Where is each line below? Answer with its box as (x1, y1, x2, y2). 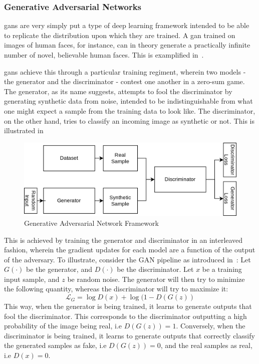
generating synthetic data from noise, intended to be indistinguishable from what (4, 96, 253, 106)
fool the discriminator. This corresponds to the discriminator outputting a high (4, 310, 247, 321)
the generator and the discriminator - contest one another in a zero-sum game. (4, 76, 245, 87)
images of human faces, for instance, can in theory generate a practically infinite (4, 40, 250, 50)
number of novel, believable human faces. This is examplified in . (4, 50, 204, 60)
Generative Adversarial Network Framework (24, 217, 159, 228)
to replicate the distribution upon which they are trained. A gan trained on (4, 30, 235, 40)
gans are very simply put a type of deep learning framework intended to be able (4, 20, 249, 31)
